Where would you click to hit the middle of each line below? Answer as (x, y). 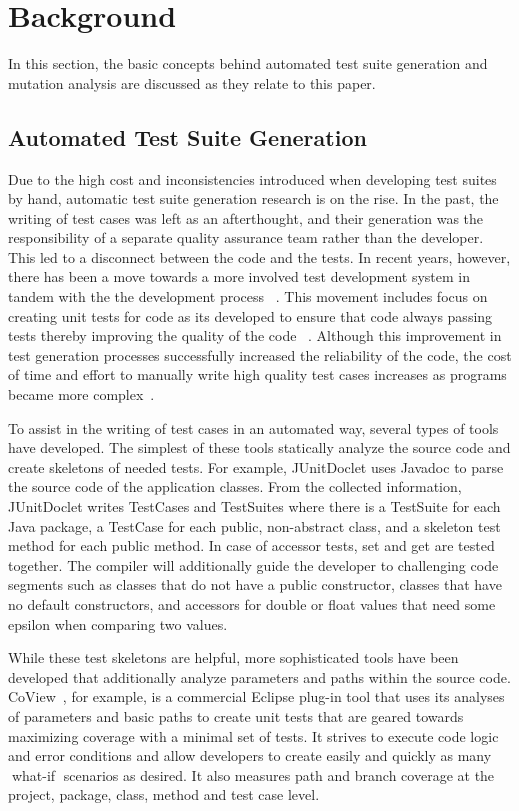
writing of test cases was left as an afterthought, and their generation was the (246, 217)
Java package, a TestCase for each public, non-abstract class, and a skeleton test (254, 525)
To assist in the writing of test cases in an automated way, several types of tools (253, 427)
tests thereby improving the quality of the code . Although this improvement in (255, 335)
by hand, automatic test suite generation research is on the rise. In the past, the (253, 198)
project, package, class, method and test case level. (164, 794)
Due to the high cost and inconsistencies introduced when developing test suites (252, 178)
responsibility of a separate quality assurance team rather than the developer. (246, 237)
